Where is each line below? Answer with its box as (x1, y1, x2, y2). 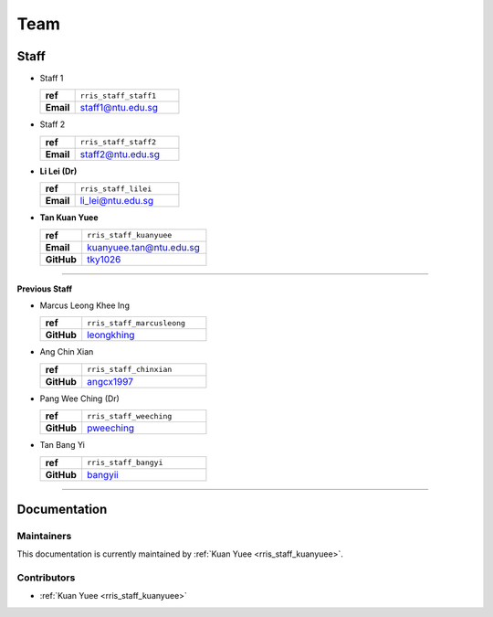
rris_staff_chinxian (87, 365, 173, 375)
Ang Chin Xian (39, 346, 94, 357)
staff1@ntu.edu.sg (79, 101, 159, 114)
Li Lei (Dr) (39, 165, 78, 176)
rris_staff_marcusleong (87, 318, 186, 328)
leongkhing (87, 329, 135, 342)
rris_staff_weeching (87, 411, 173, 420)
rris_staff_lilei (79, 184, 152, 194)
